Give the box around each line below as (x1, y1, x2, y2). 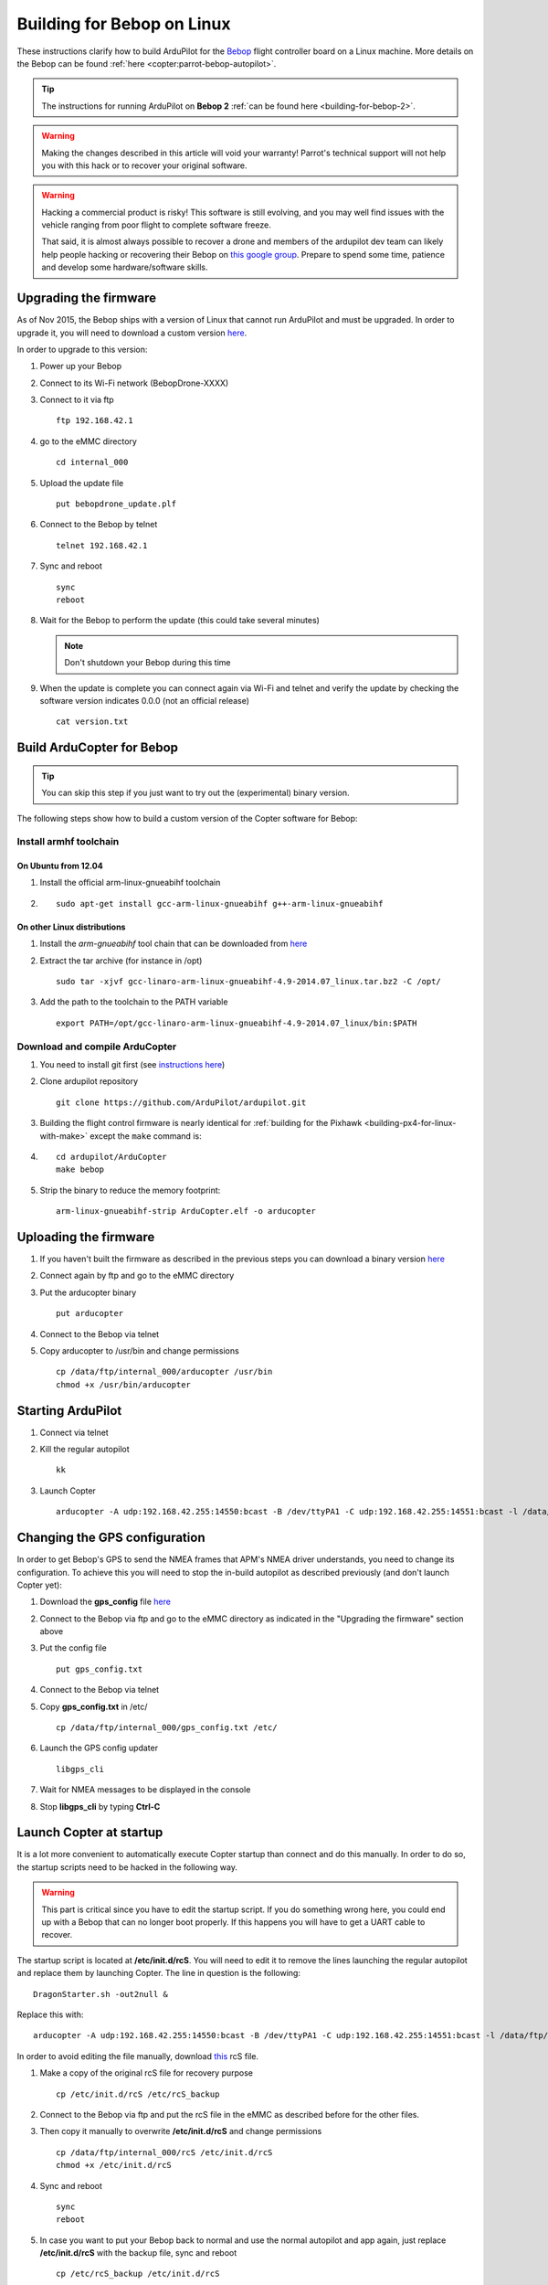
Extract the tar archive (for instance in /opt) (39, 955, 203, 966)
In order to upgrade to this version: (16, 344, 148, 355)
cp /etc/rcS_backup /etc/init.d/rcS (56, 2269, 220, 2280)
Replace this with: (16, 2009, 84, 2020)
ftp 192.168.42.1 (56, 416, 133, 426)
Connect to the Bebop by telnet (39, 519, 158, 530)
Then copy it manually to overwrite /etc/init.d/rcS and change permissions (39, 2126, 322, 2137)
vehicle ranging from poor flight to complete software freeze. (41, 219, 271, 230)
